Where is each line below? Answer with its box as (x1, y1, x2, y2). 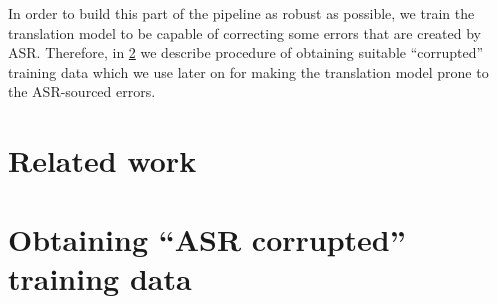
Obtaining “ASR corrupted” (8, 218, 406, 259)
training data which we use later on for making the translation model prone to (8, 61, 489, 82)
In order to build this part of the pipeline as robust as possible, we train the (8, 3, 475, 23)
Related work (8, 140, 197, 181)
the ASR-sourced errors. (8, 81, 156, 102)
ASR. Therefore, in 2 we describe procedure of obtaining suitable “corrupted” (8, 42, 484, 63)
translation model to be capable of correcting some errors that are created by (8, 22, 482, 43)
